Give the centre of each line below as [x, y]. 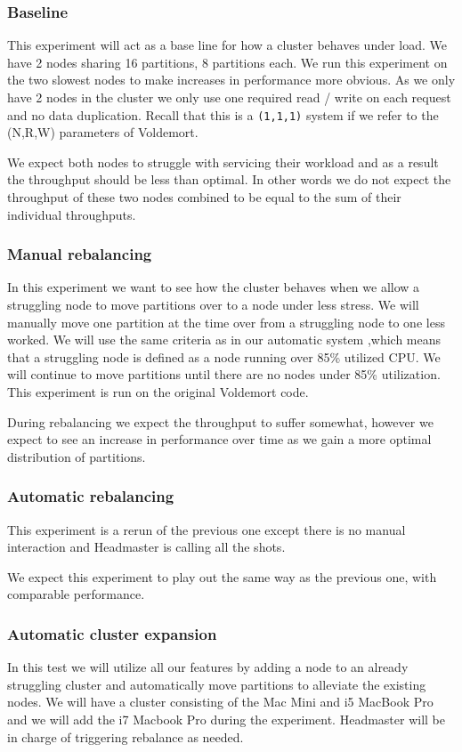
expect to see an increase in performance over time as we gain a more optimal [219, 439]
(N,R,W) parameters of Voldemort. [103, 132]
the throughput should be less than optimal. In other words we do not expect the [229, 179]
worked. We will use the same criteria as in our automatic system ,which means [224, 340]
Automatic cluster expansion [112, 633]
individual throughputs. [72, 214]
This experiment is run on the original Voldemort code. [158, 392]
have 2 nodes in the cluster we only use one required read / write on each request [229, 97]
